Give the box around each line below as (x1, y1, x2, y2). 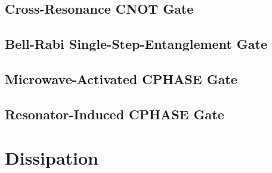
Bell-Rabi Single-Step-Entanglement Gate (5, 35, 268, 53)
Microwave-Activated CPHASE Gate (5, 69, 237, 88)
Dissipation (5, 146, 98, 170)
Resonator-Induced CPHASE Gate (5, 104, 224, 123)
